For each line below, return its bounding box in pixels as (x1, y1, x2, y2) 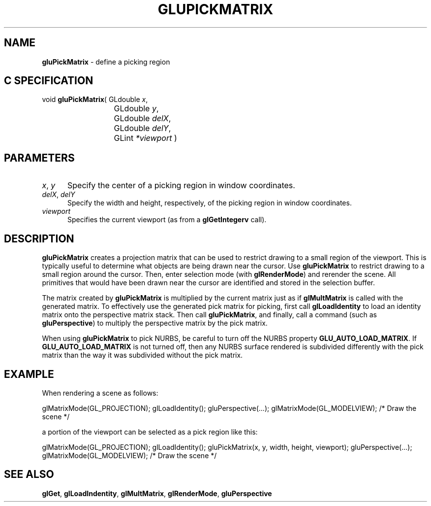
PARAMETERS (4, 151, 75, 164)
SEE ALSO (4, 468, 54, 481)
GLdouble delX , (114, 113, 171, 124)
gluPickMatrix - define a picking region (42, 57, 170, 66)
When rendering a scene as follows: (42, 388, 158, 397)
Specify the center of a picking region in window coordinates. (67, 180, 295, 191)
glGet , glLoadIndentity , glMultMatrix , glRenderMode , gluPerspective (42, 489, 272, 498)
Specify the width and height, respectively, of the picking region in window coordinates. (67, 199, 352, 207)
